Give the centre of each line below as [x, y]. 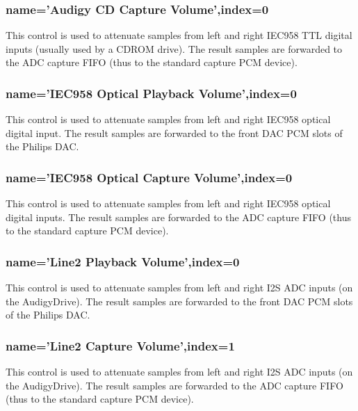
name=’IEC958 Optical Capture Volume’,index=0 [149, 177]
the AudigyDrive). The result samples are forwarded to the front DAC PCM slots [179, 301]
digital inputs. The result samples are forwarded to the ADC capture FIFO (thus [178, 217]
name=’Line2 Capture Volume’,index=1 [120, 345]
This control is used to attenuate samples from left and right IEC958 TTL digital [179, 35]
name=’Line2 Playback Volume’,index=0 [123, 261]
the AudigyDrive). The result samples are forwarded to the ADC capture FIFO [174, 385]
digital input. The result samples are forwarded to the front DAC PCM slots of [174, 132]
